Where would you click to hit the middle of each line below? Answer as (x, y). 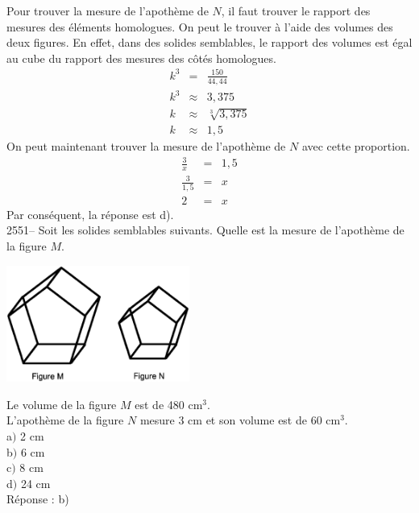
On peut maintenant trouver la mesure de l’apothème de (146, 145)
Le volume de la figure (62, 404)
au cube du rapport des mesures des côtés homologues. (141, 58)
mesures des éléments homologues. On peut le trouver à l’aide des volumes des (200, 26)
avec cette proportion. (356, 145)
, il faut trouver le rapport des (296, 10)
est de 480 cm (169, 404)
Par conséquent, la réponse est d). (90, 214)
